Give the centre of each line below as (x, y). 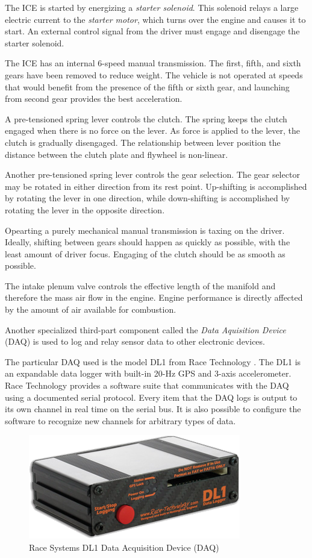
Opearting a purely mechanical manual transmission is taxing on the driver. (145, 230)
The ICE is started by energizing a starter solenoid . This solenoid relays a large (152, 7)
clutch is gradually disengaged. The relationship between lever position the (143, 142)
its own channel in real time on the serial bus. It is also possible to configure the (153, 409)
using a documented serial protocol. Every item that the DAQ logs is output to (151, 397)
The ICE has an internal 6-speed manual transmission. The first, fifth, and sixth (153, 63)
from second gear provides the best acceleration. (94, 99)
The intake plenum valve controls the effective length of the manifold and (140, 285)
